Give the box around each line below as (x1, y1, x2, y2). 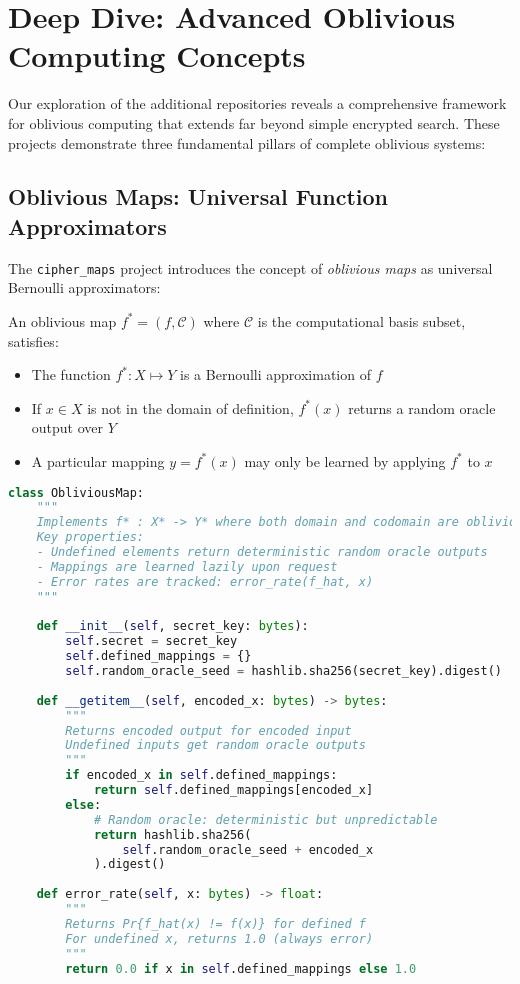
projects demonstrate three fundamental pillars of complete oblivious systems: (8, 132, 486, 153)
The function (31, 364, 111, 385)
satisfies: (8, 330, 59, 351)
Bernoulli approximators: (8, 277, 161, 298)
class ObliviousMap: (8, 485, 145, 500)
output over (31, 417, 104, 438)
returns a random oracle (348, 397, 496, 418)
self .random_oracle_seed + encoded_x (122, 842, 374, 857)
